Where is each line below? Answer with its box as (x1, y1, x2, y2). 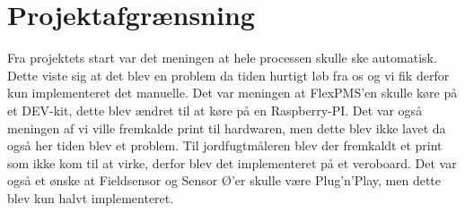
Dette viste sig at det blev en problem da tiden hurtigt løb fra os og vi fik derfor (7, 65, 450, 84)
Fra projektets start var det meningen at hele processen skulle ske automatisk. (7, 48, 437, 67)
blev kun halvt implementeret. (7, 188, 174, 207)
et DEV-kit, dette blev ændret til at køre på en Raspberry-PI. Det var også (7, 100, 423, 119)
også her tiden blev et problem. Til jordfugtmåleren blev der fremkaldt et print (7, 136, 443, 155)
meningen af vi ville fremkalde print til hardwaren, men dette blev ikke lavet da (7, 118, 446, 137)
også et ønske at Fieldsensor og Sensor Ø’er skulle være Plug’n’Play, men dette (7, 171, 442, 190)
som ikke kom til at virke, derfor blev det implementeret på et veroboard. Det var (7, 153, 457, 172)
